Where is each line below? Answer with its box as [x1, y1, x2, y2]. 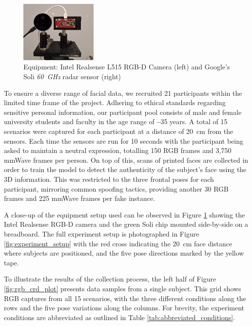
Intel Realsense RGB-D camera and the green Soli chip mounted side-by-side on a [4, 219, 248, 229]
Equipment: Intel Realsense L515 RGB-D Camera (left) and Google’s [23, 62, 230, 72]
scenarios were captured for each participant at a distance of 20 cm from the [4, 126, 233, 136]
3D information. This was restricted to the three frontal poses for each [4, 174, 214, 184]
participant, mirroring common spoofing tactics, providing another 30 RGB [4, 183, 229, 194]
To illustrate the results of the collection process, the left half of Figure [4, 274, 216, 284]
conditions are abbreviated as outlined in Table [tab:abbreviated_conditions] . [4, 312, 235, 322]
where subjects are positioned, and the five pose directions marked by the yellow [4, 248, 244, 258]
